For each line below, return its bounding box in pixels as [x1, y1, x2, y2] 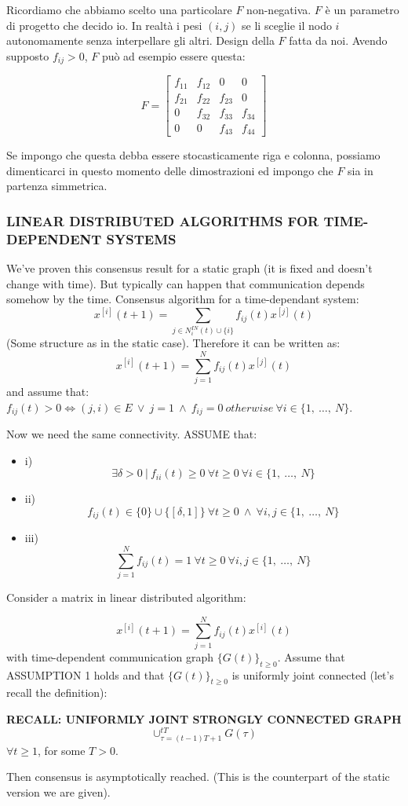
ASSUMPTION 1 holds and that [6, 666, 165, 683]
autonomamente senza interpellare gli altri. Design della [6, 32, 275, 49]
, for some [38, 742, 86, 758]
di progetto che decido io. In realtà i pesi [6, 16, 202, 33]
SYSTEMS [106, 229, 177, 248]
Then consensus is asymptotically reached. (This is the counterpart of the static [6, 768, 390, 785]
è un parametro [325, 2, 399, 17]
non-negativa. [246, 2, 311, 17]
